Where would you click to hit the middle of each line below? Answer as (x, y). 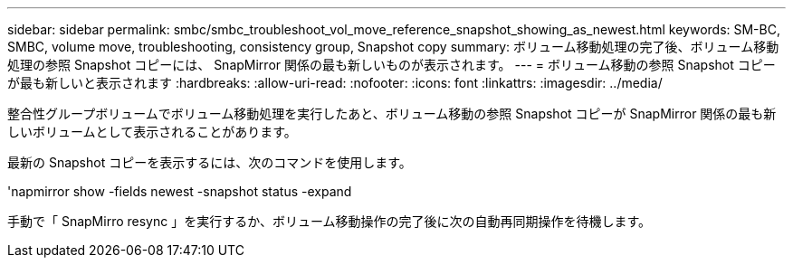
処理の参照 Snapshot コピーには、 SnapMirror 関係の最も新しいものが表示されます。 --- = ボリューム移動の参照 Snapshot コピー (392, 65)
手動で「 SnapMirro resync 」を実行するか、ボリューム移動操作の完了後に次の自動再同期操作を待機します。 (330, 221)
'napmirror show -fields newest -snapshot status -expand (180, 191)
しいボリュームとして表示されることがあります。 (152, 132)
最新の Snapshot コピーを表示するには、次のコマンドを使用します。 (210, 162)
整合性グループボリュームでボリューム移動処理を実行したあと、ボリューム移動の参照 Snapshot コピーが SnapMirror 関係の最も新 (392, 114)
